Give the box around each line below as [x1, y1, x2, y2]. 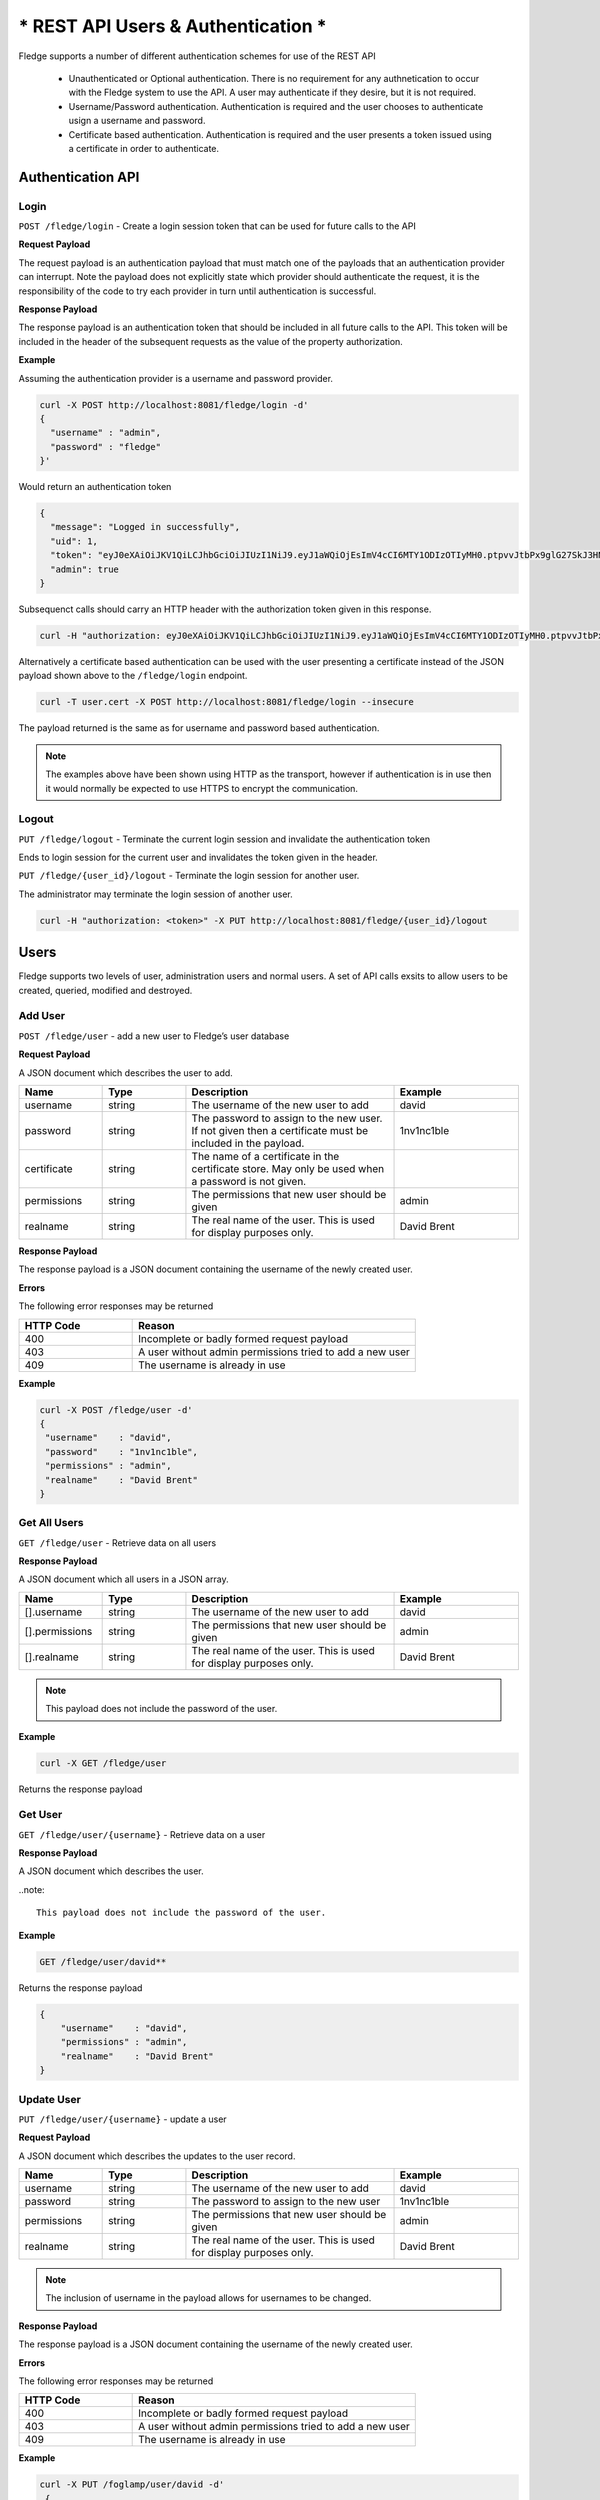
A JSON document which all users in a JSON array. [18, 1573, 229, 1585]
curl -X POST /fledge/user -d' [39, 1404, 194, 1415]
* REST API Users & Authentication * [18, 15, 327, 37]
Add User [18, 1009, 65, 1023]
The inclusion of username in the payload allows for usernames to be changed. [45, 2292, 372, 2304]
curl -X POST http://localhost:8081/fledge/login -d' [39, 399, 309, 410]
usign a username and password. [68, 115, 206, 127]
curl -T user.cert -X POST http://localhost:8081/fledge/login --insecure [39, 696, 415, 708]
